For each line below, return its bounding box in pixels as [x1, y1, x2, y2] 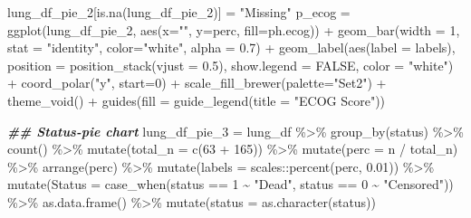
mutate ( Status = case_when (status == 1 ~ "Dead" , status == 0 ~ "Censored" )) [7, 175, 454, 194]
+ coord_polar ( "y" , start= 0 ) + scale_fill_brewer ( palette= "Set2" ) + [7, 73, 387, 92]
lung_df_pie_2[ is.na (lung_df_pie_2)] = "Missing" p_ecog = [7, 3, 351, 21]
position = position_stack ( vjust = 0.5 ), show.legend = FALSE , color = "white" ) [7, 55, 454, 74]
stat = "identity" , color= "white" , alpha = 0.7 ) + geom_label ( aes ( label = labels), [7, 38, 456, 57]
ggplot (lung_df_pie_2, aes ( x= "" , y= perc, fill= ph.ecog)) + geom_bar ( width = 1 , [7, 20, 460, 39]
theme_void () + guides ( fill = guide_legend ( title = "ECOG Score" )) [7, 90, 386, 109]
